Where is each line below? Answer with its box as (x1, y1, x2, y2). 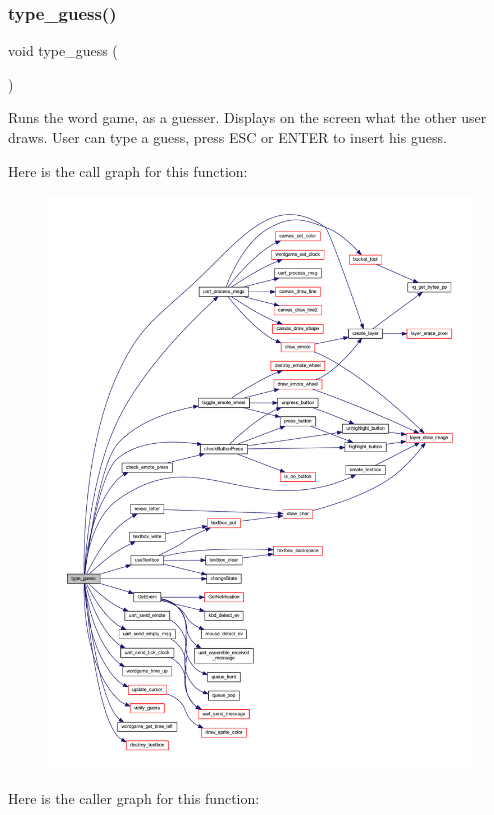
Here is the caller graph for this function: (8, 787, 260, 808)
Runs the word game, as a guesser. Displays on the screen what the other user (8, 107, 487, 128)
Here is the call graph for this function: (8, 160, 248, 181)
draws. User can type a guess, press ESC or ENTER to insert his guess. (8, 127, 447, 147)
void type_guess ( (8, 40, 118, 61)
